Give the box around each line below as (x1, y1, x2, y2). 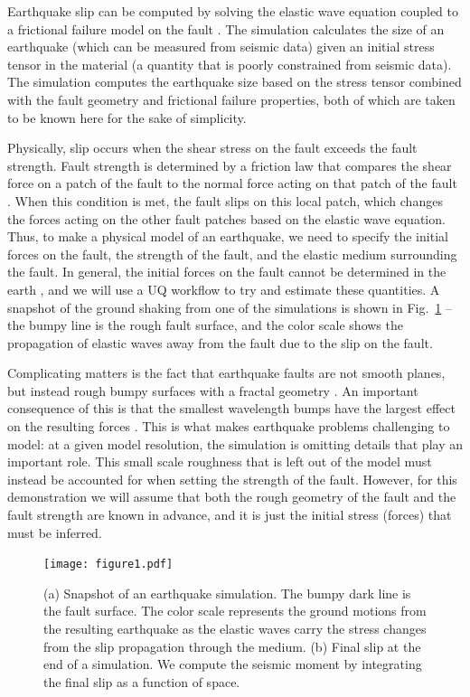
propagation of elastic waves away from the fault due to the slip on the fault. (7, 333, 433, 352)
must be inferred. (7, 523, 102, 542)
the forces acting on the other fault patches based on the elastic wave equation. (7, 209, 446, 228)
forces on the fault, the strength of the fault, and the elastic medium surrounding (7, 244, 457, 263)
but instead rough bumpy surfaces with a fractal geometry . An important (7, 381, 418, 400)
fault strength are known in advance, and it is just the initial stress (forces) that (7, 505, 452, 524)
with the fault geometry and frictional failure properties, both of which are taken (7, 89, 456, 108)
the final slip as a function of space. (43, 672, 240, 691)
